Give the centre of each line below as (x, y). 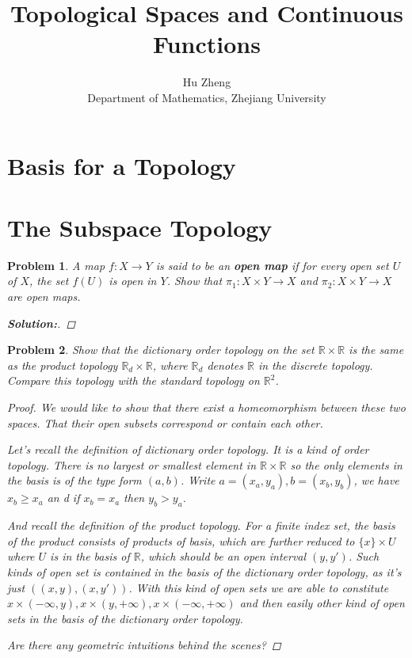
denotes (225, 365)
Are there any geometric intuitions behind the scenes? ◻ (144, 645)
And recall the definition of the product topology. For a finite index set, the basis (201, 525)
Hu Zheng (207, 82)
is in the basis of (90, 556)
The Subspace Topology (140, 227)
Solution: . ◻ (42, 323)
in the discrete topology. (315, 365)
